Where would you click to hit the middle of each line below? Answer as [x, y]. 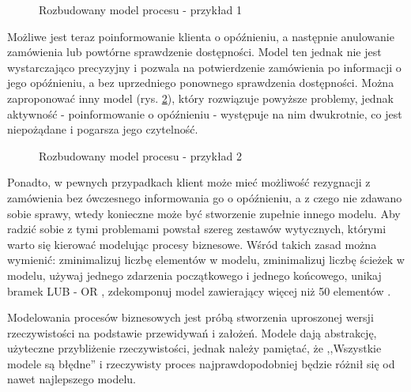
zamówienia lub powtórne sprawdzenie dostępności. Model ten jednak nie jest [194, 52]
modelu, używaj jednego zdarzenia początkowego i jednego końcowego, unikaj [194, 275]
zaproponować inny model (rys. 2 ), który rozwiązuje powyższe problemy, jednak [200, 98]
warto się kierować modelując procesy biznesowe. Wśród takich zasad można [192, 244]
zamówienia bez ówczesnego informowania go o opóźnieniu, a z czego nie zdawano [205, 197]
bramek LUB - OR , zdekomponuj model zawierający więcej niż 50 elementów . [199, 290]
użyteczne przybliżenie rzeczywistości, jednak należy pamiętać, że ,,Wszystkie [194, 348]
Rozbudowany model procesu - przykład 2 [141, 155]
